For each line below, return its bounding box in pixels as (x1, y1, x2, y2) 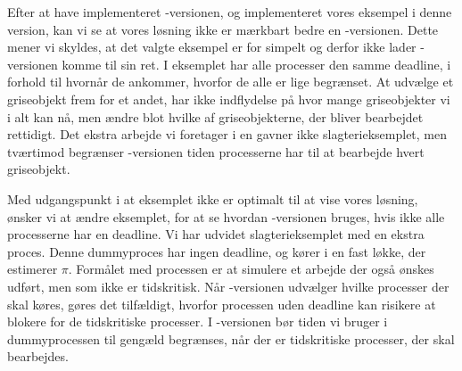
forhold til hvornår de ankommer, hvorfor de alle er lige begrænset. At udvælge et (7, 72, 454, 91)
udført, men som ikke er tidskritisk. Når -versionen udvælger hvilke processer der (7, 276, 450, 295)
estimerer (7, 260, 58, 278)
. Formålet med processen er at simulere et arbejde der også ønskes (68, 260, 434, 278)
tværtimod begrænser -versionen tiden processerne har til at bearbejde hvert (7, 142, 425, 161)
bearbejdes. (7, 347, 69, 366)
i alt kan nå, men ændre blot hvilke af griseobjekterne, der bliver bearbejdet (7, 107, 424, 126)
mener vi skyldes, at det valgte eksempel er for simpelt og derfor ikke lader (7, 37, 417, 56)
